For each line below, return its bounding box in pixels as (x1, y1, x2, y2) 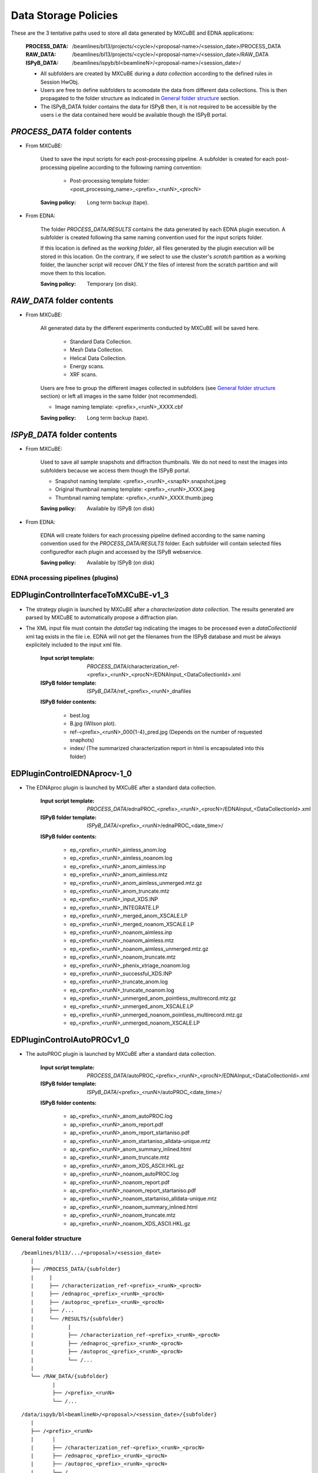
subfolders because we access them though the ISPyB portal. (40, 467, 191, 474)
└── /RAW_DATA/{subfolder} (30, 1373, 109, 1380)
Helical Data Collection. (69, 354, 127, 362)
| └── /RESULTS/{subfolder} (30, 1315, 124, 1322)
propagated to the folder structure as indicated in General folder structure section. (40, 95, 240, 102)
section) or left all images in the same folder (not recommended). (40, 392, 198, 400)
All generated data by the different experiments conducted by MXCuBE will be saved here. (40, 325, 260, 332)
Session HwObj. (40, 78, 79, 85)
